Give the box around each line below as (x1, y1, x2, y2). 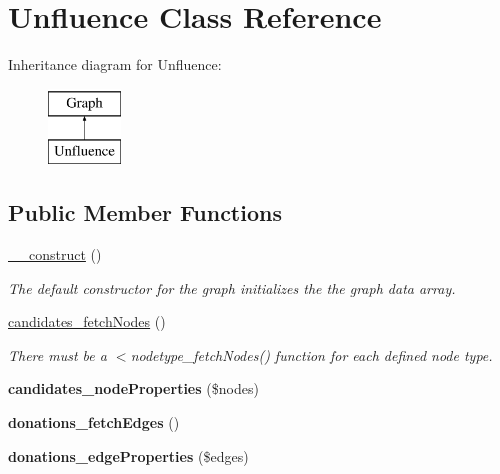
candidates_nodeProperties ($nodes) (8, 378, 259, 399)
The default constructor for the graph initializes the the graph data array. (8, 277, 456, 298)
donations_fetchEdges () (8, 412, 180, 433)
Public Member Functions (8, 197, 282, 228)
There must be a (8, 344, 107, 365)
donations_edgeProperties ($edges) (8, 445, 249, 466)
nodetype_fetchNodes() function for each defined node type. (130, 344, 493, 365)
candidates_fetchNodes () (8, 311, 166, 332)
